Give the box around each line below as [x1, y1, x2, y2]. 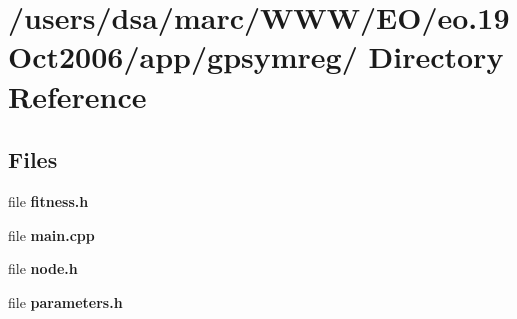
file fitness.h [8, 190, 89, 211]
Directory [368, 36, 504, 77]
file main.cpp [8, 224, 95, 245]
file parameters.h [8, 291, 123, 312]
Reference [8, 75, 147, 116]
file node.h [8, 258, 78, 279]
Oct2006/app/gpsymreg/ [8, 36, 358, 77]
